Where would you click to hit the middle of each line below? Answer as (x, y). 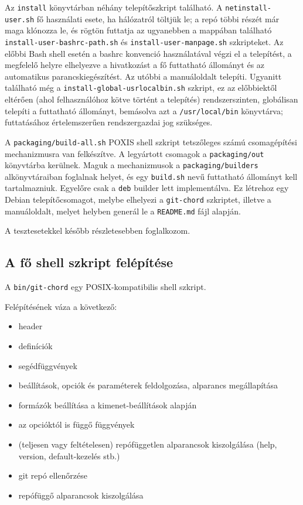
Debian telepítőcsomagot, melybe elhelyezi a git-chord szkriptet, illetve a (138, 199)
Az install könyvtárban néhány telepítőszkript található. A (114, 7)
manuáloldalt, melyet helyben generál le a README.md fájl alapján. (123, 211)
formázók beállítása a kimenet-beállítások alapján (108, 405)
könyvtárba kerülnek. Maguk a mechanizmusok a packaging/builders (132, 165)
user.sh (20, 20)
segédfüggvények (48, 365)
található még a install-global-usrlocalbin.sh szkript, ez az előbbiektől (141, 88)
